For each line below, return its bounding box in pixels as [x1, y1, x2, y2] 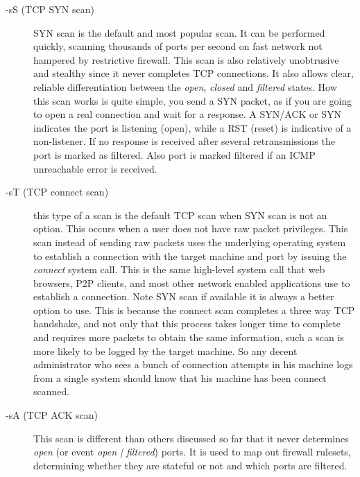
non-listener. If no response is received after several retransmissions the [33, 134, 335, 148]
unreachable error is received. [33, 161, 157, 175]
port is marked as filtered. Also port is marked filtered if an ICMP [33, 147, 316, 162]
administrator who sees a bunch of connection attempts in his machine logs [33, 357, 353, 372]
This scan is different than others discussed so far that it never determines [33, 431, 349, 445]
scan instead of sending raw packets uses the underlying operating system [33, 234, 346, 249]
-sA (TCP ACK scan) [6, 408, 98, 422]
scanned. [33, 384, 70, 399]
